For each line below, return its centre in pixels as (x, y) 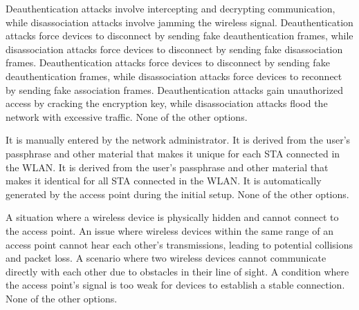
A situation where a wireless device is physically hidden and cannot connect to (172, 217)
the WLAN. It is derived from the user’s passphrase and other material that (167, 167)
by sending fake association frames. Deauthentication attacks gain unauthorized (174, 89)
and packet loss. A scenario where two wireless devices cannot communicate (166, 258)
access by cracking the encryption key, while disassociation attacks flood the (167, 103)
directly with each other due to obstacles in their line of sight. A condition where (177, 271)
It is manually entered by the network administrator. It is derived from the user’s (178, 140)
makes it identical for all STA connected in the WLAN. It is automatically (164, 181)
